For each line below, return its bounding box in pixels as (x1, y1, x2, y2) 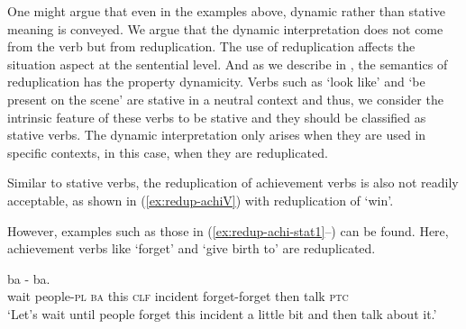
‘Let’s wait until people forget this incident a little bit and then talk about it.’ (7, 304, 437, 323)
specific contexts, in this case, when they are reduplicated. (7, 142, 328, 161)
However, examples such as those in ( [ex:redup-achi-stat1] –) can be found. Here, (7, 221, 449, 240)
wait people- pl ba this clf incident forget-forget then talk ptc (7, 287, 349, 306)
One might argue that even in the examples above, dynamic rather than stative (7, 2, 445, 20)
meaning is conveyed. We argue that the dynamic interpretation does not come (7, 19, 443, 38)
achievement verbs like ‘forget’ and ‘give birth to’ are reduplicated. (7, 239, 376, 258)
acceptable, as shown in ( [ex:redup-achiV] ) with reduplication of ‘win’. (7, 190, 394, 209)
